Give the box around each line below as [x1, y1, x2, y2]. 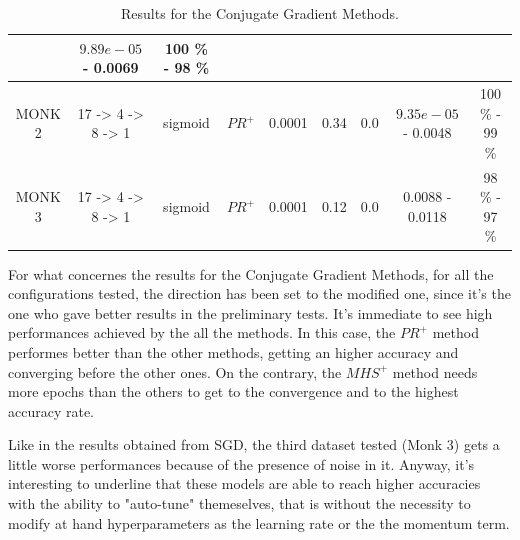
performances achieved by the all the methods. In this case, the [8, 322, 396, 343]
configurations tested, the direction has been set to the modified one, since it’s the [8, 283, 511, 304]
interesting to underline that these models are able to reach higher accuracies [8, 473, 481, 494]
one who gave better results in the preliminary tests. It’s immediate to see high [8, 302, 493, 323]
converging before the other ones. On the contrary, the [8, 361, 342, 382]
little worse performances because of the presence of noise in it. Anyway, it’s [8, 453, 475, 474]
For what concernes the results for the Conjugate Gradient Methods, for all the [8, 263, 494, 284]
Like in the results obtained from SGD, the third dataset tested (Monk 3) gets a [8, 434, 500, 455]
